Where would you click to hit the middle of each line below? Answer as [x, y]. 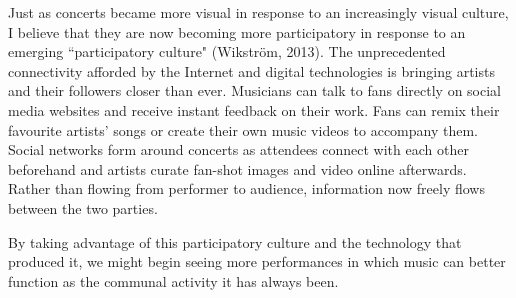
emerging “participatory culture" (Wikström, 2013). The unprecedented [227, 51]
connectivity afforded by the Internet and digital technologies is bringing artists [251, 70]
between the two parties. [83, 207]
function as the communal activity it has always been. [173, 280]
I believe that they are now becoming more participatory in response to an [237, 31]
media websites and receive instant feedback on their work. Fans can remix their [254, 109]
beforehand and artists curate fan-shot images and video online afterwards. [237, 168]
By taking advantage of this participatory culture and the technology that [235, 241]
